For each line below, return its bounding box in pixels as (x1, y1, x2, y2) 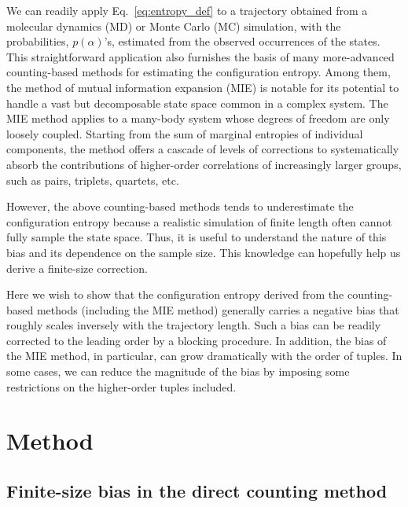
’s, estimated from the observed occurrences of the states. (104, 33, 380, 50)
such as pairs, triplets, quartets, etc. (6, 171, 179, 188)
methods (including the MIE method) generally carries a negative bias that (36, 301, 399, 318)
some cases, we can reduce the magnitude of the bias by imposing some (6, 363, 350, 380)
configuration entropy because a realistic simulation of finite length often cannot (6, 213, 392, 230)
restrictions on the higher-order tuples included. (6, 378, 237, 395)
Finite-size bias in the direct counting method (6, 479, 388, 503)
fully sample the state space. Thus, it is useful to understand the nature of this (6, 229, 387, 245)
